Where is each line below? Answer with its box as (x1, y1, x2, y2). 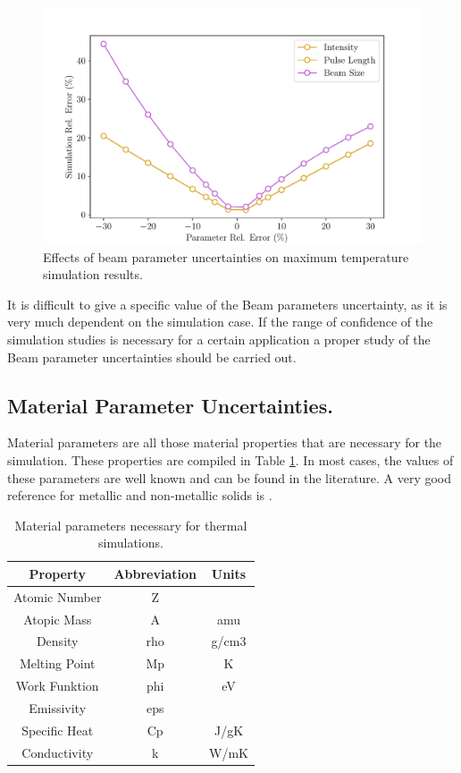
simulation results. (43, 265, 143, 284)
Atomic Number (13, 587, 102, 606)
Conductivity (21, 743, 94, 761)
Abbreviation (113, 564, 197, 582)
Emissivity (29, 698, 87, 717)
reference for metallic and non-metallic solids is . (7, 486, 272, 505)
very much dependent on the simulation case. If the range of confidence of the (7, 312, 433, 331)
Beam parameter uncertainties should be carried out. (7, 347, 297, 366)
